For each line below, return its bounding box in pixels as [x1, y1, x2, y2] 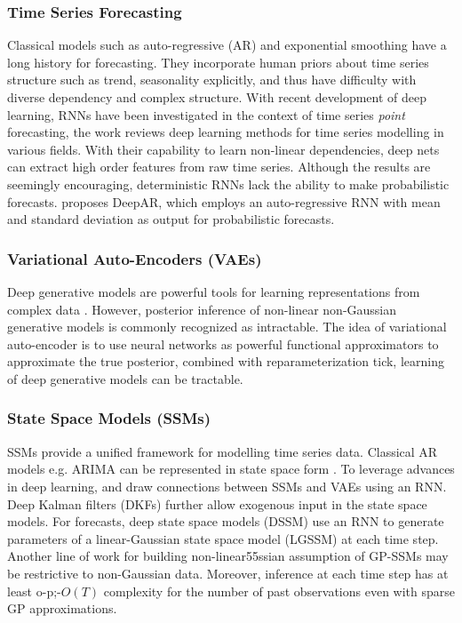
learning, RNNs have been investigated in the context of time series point [7, 105, 405, 124]
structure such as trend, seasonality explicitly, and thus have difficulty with [7, 70, 417, 89]
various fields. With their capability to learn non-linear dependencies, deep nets [7, 140, 440, 158]
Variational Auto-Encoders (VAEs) [7, 247, 262, 269]
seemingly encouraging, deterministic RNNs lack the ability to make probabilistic [7, 174, 450, 193]
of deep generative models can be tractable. [7, 369, 243, 387]
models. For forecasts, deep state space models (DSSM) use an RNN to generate [7, 512, 444, 531]
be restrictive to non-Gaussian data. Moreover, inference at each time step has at [7, 563, 449, 582]
